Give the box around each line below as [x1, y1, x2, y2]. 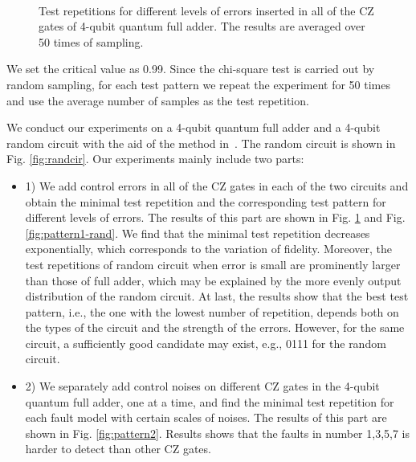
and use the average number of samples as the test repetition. [6, 92, 309, 108]
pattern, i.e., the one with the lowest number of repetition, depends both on [25, 303, 399, 320]
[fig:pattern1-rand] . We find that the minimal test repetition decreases [25, 224, 370, 241]
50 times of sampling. [39, 33, 144, 50]
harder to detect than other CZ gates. [25, 440, 211, 457]
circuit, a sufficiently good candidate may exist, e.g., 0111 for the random [25, 334, 386, 351]
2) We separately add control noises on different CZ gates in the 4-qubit [25, 378, 380, 395]
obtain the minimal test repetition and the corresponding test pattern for [25, 193, 386, 210]
